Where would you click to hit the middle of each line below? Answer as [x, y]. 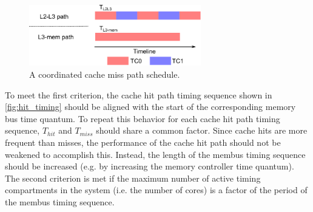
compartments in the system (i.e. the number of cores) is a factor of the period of [156, 190]
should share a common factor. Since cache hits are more [202, 130]
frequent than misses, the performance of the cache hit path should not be [143, 142]
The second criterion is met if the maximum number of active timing [133, 178]
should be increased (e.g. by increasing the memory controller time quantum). [150, 166]
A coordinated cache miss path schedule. [105, 74]
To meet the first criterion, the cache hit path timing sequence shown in [139, 94]
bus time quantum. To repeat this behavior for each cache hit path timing [143, 118]
